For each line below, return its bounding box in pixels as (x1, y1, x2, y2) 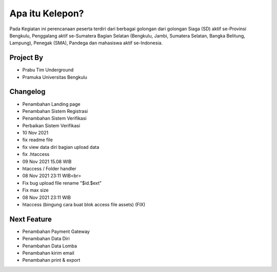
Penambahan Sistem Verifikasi (22, 115, 87, 122)
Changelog (9, 87, 46, 96)
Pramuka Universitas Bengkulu (22, 74, 87, 80)
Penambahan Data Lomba (22, 243, 77, 249)
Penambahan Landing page (22, 101, 81, 107)
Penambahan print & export (22, 257, 81, 263)
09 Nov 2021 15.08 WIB (22, 158, 72, 164)
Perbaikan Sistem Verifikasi (22, 122, 81, 128)
